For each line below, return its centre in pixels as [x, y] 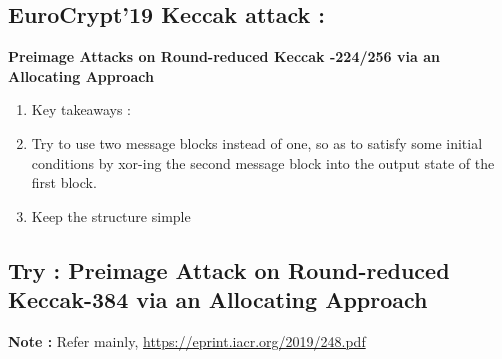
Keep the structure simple [111, 215]
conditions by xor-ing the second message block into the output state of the [263, 162]
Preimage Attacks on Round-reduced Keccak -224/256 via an [224, 56]
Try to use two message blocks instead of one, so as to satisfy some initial [257, 142]
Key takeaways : [81, 109]
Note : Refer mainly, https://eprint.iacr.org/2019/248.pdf [187, 340]
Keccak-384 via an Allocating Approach [218, 299]
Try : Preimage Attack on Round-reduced [229, 269]
